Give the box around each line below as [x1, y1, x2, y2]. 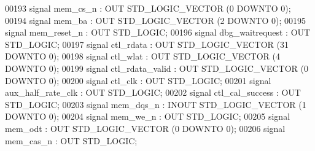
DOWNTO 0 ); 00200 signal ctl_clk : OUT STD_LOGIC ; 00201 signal [5, 74, 271, 87]
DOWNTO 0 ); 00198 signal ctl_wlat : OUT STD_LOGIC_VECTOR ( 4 [5, 50, 281, 63]
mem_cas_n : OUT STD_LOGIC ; [5, 134, 138, 147]
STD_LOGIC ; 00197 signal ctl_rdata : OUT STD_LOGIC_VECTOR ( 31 [5, 37, 289, 50]
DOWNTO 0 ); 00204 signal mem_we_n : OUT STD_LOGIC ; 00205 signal [5, 110, 290, 123]
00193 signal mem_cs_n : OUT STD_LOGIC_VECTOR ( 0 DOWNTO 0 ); [5, 2, 291, 14]
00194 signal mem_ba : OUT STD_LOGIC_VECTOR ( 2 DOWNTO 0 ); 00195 [5, 14, 306, 26]
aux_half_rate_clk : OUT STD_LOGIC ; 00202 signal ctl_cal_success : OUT [5, 86, 301, 99]
